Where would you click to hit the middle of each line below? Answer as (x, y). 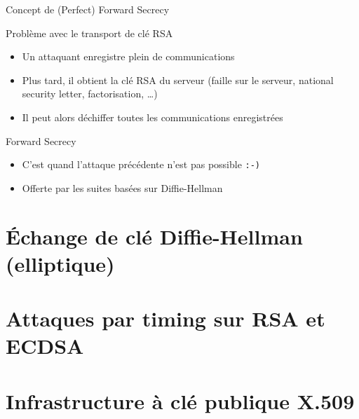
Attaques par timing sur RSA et (165, 318)
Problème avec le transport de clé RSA (89, 33)
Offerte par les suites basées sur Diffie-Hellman (122, 187)
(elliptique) (60, 263)
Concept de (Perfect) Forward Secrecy (88, 9)
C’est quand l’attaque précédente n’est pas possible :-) (141, 164)
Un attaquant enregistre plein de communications (128, 56)
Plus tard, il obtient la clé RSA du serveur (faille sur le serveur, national (178, 80)
